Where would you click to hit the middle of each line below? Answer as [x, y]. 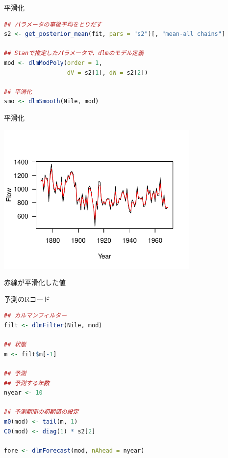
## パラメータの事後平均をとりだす [53, 24]
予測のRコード [27, 299]
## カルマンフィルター [35, 316]
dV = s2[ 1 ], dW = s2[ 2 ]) [107, 72]
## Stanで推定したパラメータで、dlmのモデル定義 [74, 53]
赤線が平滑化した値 [35, 282]
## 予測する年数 [27, 383]
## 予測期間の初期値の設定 [41, 412]
